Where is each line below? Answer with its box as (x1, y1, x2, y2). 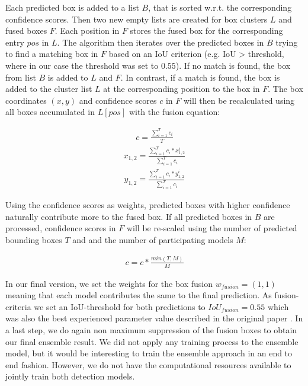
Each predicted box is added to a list (5, 1, 139, 13)
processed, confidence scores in (5, 222, 116, 234)
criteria (5, 300, 31, 312)
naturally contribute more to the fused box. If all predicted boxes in (5, 210, 252, 222)
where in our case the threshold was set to (5, 59, 159, 71)
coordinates (5, 94, 47, 106)
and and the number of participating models (72, 233, 233, 245)
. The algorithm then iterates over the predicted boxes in (57, 36, 264, 48)
